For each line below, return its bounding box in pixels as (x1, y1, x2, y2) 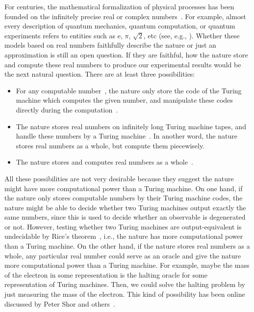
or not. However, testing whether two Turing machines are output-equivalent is (4, 221, 242, 231)
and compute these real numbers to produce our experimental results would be (4, 59, 241, 69)
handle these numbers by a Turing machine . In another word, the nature (16, 131, 237, 141)
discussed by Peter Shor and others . (4, 298, 115, 309)
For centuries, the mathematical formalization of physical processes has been (4, 1, 234, 11)
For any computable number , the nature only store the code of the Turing (16, 85, 242, 95)
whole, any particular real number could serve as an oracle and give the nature (4, 250, 241, 260)
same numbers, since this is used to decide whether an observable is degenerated (4, 212, 246, 222)
